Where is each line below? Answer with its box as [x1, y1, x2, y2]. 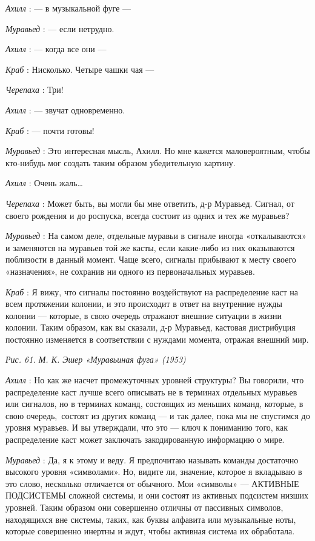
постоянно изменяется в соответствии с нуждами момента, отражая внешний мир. [5, 332, 309, 345]
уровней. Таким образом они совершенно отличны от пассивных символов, [5, 501, 283, 513]
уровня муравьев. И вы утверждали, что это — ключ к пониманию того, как [5, 421, 288, 434]
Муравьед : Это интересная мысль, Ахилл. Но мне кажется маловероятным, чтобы [5, 144, 310, 157]
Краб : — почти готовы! [5, 124, 94, 136]
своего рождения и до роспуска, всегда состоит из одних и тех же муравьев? [5, 209, 290, 221]
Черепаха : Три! [5, 83, 64, 96]
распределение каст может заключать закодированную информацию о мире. [5, 433, 285, 446]
